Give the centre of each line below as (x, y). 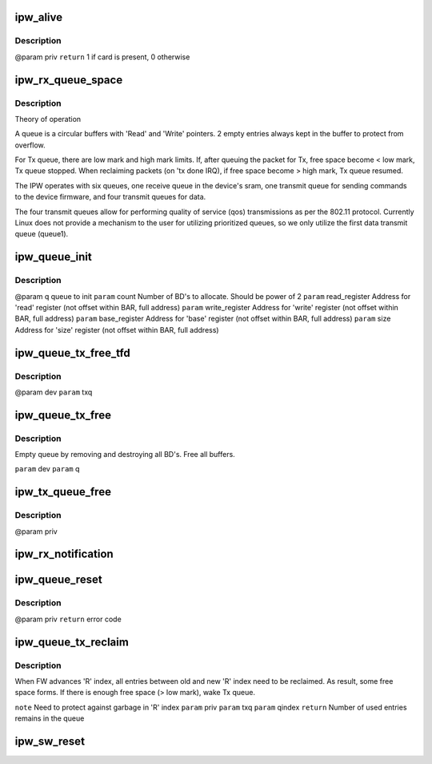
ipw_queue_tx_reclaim (72, 642)
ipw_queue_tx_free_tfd (73, 353)
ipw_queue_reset (59, 580)
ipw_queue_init (53, 257)
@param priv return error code (68, 619)
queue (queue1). (42, 234)
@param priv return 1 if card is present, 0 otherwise (102, 57)
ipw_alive (39, 17)
